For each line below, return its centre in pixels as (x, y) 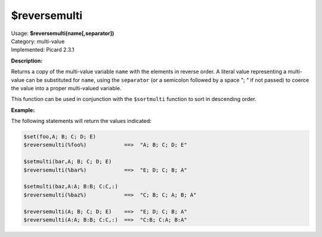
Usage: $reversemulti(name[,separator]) (63, 33)
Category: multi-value (38, 41)
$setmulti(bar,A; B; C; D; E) (68, 162)
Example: (23, 110)
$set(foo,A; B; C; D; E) (60, 137)
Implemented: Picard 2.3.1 (43, 50)
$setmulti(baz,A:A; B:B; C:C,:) (71, 187)
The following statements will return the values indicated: (81, 121)
